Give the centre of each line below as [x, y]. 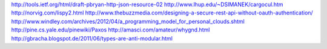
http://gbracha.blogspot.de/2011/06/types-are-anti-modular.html [92, 38]
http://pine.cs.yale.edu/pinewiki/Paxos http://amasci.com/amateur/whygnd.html [111, 30]
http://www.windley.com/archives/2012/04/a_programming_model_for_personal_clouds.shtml [128, 21]
